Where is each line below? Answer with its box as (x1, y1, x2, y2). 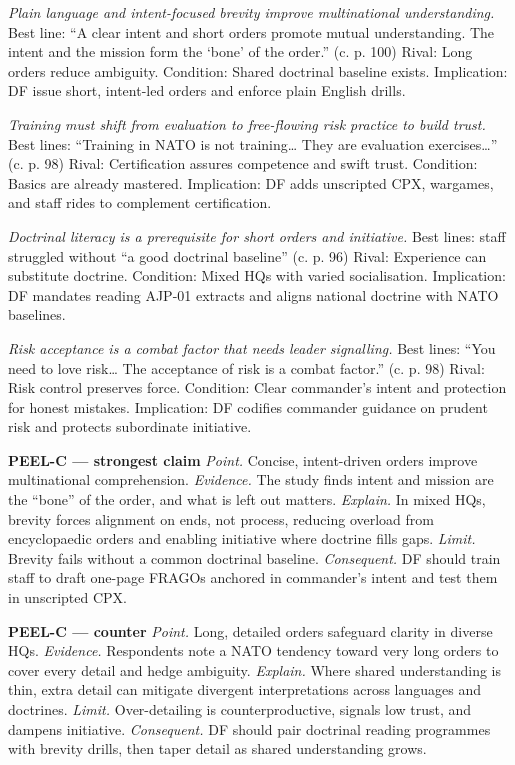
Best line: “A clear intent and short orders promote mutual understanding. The (8, 21, 495, 42)
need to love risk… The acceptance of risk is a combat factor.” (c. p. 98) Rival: (8, 357, 485, 378)
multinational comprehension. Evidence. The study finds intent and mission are (8, 469, 494, 490)
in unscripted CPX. (8, 587, 127, 608)
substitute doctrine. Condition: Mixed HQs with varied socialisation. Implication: (8, 265, 506, 286)
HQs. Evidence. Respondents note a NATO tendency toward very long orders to (8, 640, 499, 661)
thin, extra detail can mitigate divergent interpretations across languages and (8, 679, 482, 700)
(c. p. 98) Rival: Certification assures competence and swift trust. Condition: (8, 153, 478, 174)
